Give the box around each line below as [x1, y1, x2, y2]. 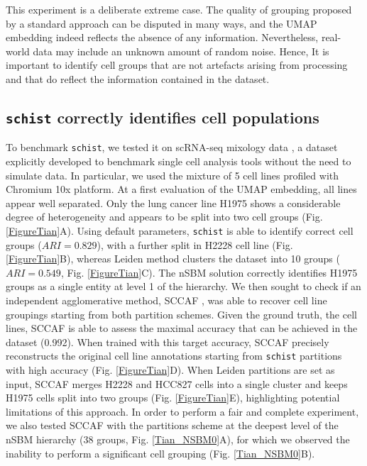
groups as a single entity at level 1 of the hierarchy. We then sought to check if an [6, 279, 361, 294]
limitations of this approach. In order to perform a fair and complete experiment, [6, 404, 359, 418]
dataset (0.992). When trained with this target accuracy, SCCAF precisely [6, 334, 329, 349]
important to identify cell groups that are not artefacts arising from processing [6, 57, 348, 72]
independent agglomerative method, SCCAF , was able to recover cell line [6, 293, 327, 307]
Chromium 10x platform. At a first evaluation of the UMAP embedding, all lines [6, 182, 357, 196]
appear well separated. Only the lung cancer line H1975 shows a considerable [6, 195, 341, 210]
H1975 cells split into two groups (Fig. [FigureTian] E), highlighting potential [6, 390, 340, 405]
